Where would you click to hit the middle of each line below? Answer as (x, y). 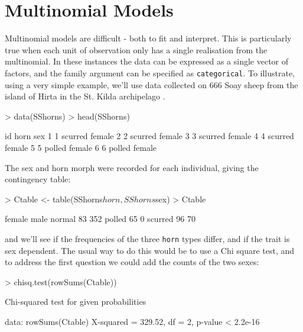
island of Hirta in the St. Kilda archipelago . (85, 96)
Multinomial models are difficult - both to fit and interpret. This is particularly (148, 38)
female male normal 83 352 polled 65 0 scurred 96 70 (100, 219)
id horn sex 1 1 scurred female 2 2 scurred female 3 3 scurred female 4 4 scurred (149, 136)
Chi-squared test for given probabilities (76, 302)
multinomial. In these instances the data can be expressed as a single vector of (147, 61)
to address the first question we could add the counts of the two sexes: (132, 262)
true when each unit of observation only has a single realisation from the (136, 49)
